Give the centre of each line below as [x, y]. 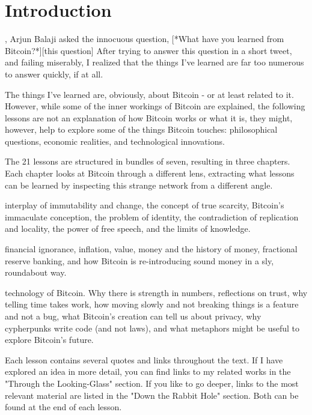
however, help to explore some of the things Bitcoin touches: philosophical [141, 129]
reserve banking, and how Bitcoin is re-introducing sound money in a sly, [139, 260]
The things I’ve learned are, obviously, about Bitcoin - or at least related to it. [149, 94]
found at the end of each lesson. [63, 407]
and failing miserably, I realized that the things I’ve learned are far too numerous [154, 62]
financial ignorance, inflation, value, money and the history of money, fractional [151, 249]
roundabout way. [36, 272]
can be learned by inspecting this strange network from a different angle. [139, 185]
